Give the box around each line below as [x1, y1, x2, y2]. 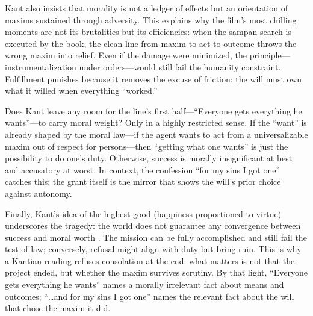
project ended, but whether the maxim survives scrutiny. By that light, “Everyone [5, 266, 308, 279]
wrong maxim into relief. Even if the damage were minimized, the [5, 49, 247, 61]
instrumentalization [5, 60, 76, 73]
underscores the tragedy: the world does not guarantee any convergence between [5, 219, 301, 232]
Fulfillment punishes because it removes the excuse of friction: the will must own [5, 72, 302, 85]
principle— [249, 49, 290, 61]
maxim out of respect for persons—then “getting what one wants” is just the [5, 140, 288, 152]
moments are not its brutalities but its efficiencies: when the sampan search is [5, 25, 291, 38]
